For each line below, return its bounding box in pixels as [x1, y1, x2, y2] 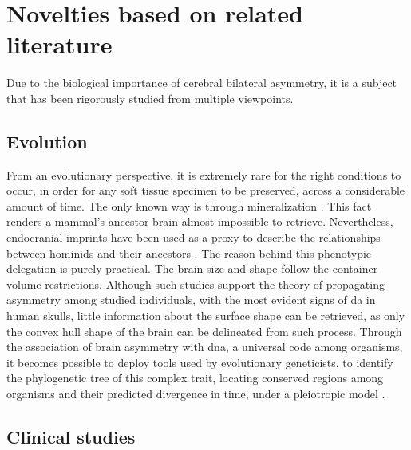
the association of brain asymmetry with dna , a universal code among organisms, [6, 338, 403, 355]
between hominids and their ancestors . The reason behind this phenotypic [6, 244, 372, 261]
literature [6, 28, 113, 61]
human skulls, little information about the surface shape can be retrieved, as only [6, 307, 405, 324]
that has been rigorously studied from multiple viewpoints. [6, 89, 294, 106]
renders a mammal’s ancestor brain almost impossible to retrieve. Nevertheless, [6, 213, 393, 230]
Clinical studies [6, 424, 136, 448]
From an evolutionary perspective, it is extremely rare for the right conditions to [6, 166, 401, 183]
